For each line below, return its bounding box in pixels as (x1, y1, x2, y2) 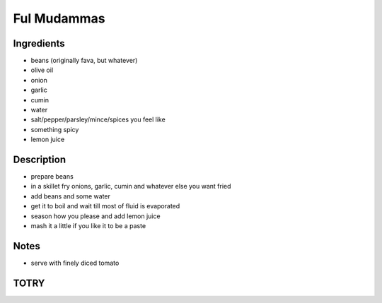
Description (13, 154, 66, 165)
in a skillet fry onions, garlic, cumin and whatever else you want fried (30, 182, 231, 191)
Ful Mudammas (13, 11, 105, 26)
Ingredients (13, 37, 65, 49)
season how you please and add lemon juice (30, 212, 161, 220)
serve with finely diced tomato (30, 259, 120, 267)
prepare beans (30, 172, 74, 181)
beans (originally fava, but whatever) (30, 57, 138, 65)
